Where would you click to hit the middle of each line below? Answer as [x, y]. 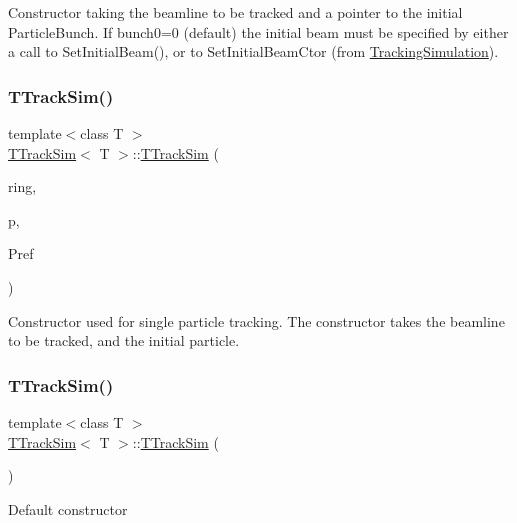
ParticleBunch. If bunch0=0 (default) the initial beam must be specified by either [258, 31]
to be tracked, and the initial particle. [124, 340]
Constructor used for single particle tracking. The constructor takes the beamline [256, 320]
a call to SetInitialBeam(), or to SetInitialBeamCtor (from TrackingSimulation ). [253, 51]
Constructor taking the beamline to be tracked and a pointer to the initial [235, 12]
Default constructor [68, 508]
